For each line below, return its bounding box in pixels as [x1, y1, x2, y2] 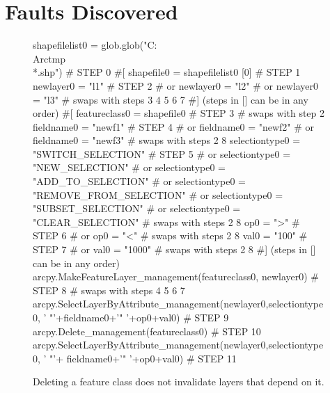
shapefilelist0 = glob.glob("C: [33, 38, 157, 52]
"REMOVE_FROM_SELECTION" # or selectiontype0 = [33, 187, 283, 202]
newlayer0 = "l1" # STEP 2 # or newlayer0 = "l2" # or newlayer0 [33, 78, 319, 93]
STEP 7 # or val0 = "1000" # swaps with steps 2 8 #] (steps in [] [33, 242, 316, 257]
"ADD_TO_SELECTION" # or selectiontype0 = [33, 174, 246, 189]
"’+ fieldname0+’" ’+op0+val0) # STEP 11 [49, 351, 237, 365]
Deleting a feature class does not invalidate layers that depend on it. [33, 374, 324, 389]
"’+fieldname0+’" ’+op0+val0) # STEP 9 [49, 310, 229, 324]
